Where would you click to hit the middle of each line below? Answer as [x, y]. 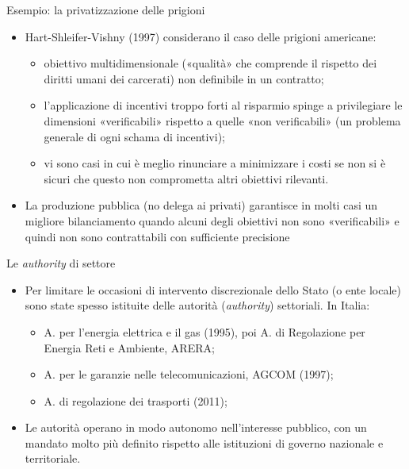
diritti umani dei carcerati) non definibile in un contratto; [184, 78]
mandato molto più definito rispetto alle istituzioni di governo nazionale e [204, 442]
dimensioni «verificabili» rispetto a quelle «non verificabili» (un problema [222, 120]
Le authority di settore [61, 263]
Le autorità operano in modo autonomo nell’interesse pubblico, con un [196, 427]
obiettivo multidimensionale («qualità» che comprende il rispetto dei [210, 63]
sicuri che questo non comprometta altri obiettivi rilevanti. [186, 178]
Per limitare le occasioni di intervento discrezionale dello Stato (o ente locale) [213, 289]
